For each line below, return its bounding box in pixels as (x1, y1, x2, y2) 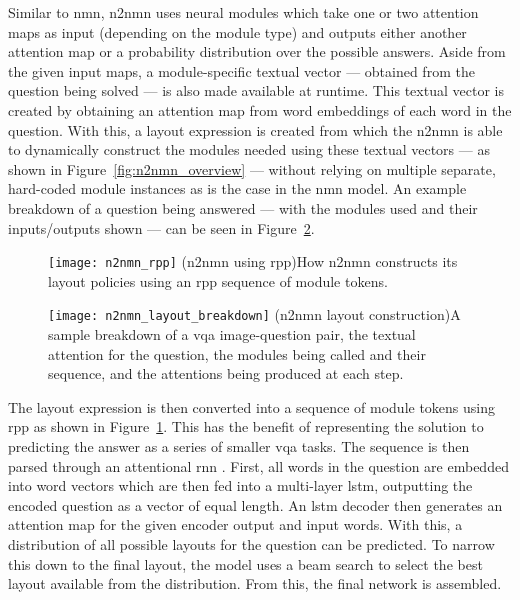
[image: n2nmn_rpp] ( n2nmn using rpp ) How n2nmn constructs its (48, 251, 458, 272)
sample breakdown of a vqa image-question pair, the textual (48, 324, 416, 345)
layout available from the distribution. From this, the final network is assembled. (8, 573, 502, 594)
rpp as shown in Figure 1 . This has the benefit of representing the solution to (8, 416, 484, 437)
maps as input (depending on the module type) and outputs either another (8, 21, 467, 42)
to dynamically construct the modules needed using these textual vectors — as (8, 139, 490, 160)
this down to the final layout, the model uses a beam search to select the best (8, 553, 483, 574)
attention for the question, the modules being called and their (48, 343, 426, 364)
